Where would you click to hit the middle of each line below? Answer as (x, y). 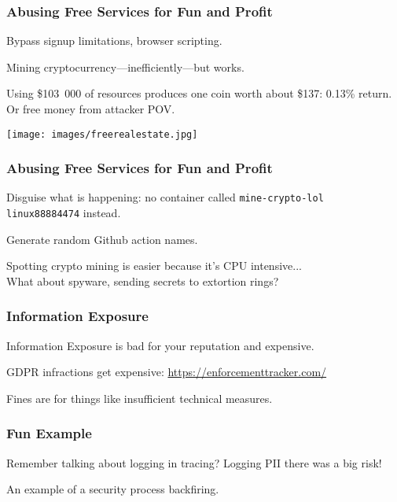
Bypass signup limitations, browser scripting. (114, 41)
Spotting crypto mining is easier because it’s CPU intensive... (154, 266)
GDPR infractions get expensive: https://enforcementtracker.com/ (167, 372)
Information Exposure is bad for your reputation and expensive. (160, 345)
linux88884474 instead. (64, 213)
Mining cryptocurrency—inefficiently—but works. (125, 66)
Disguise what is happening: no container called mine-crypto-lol (165, 197)
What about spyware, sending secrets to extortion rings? (143, 281)
